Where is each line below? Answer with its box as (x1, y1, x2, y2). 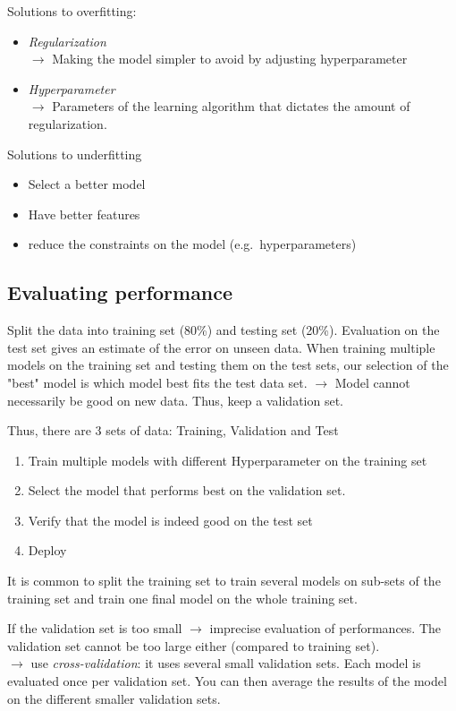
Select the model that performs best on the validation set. (28, 481, 346, 500)
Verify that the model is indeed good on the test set (28, 510, 313, 529)
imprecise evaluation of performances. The (209, 619, 441, 638)
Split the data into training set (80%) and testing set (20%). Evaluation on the (7, 321, 440, 339)
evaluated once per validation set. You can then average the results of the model (7, 672, 447, 690)
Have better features (28, 204, 140, 223)
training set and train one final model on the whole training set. (7, 588, 358, 607)
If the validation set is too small (7, 619, 182, 638)
